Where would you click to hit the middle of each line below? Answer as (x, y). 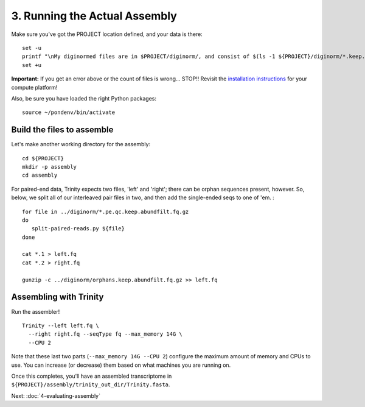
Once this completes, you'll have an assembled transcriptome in (92, 376)
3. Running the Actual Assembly (94, 16)
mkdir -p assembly (50, 167)
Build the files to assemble (62, 130)
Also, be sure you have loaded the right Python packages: (84, 98)
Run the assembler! (36, 311)
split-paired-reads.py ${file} (78, 229)
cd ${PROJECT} (43, 158)
